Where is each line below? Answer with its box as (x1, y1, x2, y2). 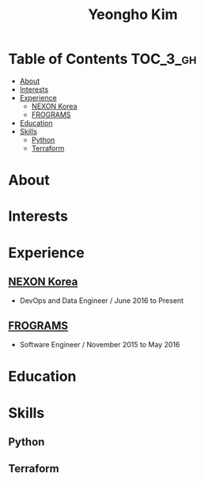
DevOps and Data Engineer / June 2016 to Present (19, 296, 184, 305)
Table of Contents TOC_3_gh (8, 50, 197, 68)
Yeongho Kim (88, 6, 178, 24)
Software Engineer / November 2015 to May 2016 (19, 340, 180, 350)
